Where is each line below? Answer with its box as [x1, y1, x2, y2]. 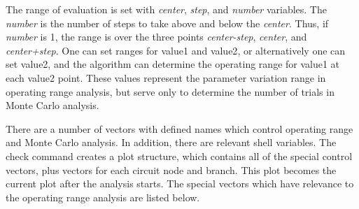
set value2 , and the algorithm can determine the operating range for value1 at [6, 57, 340, 71]
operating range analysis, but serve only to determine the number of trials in [6, 84, 335, 99]
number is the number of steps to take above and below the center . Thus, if [6, 15, 329, 30]
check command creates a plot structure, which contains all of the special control [6, 148, 353, 163]
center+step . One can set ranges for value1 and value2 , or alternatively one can [6, 43, 346, 57]
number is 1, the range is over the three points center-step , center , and [6, 29, 307, 44]
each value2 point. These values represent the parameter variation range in [6, 70, 326, 85]
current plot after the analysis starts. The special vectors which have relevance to [6, 176, 354, 191]
